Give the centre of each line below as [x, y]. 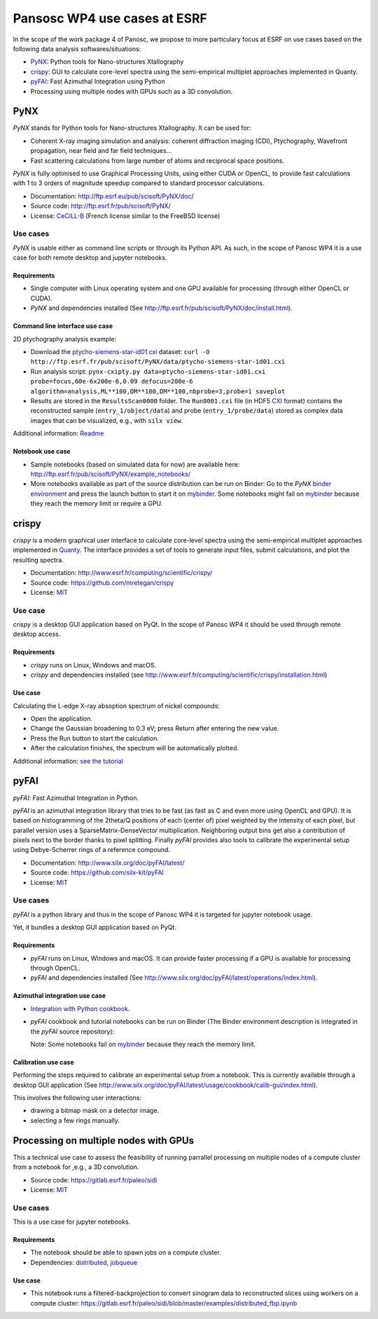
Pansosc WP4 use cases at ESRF [110, 18]
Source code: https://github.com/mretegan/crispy [102, 583]
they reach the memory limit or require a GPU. [97, 503]
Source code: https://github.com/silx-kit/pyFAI [97, 872]
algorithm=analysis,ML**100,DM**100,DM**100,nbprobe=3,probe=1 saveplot [158, 391]
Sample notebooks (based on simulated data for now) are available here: [135, 464]
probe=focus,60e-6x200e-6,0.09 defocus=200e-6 [112, 381]
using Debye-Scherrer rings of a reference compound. [92, 850]
